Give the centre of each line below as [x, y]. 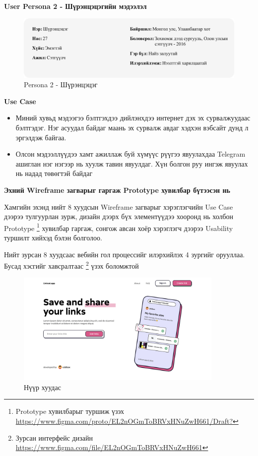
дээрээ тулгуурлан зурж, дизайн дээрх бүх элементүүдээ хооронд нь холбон [119, 216]
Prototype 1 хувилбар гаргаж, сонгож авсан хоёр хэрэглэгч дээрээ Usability [119, 227]
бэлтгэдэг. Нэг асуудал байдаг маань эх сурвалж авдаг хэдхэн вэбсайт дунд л [132, 128]
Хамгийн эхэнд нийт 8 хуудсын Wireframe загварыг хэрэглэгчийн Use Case [119, 206]
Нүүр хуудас [42, 387]
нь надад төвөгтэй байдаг [54, 173]
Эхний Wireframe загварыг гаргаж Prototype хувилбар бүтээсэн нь [117, 190]
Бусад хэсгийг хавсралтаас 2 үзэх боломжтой [71, 265]
